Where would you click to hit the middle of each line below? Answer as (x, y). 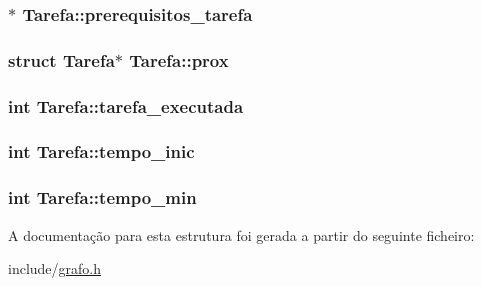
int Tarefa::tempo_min (102, 197)
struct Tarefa (61, 59)
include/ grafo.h (55, 268)
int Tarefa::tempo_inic (101, 151)
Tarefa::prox (179, 59)
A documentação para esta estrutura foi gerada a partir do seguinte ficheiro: (241, 234)
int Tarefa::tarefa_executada (126, 105)
